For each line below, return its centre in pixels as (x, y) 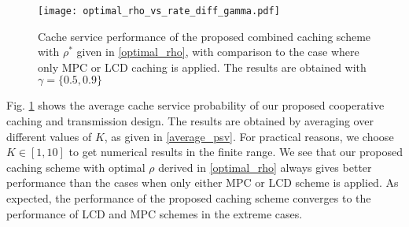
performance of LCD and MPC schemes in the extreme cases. (155, 213)
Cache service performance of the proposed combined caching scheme (204, 36)
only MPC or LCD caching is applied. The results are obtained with (202, 67)
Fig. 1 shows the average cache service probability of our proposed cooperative (195, 105)
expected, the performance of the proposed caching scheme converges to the (189, 198)
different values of (49, 136)
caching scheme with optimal (76, 167)
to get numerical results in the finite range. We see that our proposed (236, 152)
